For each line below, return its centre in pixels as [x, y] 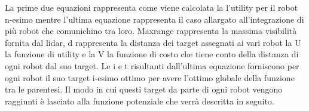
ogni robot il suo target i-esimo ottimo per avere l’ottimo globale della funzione [150, 77]
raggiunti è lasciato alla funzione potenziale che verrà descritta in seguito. [140, 101]
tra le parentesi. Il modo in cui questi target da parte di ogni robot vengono [144, 89]
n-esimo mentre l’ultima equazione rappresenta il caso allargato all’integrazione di [154, 19]
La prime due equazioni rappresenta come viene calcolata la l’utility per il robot [152, 7]
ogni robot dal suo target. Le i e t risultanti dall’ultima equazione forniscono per [152, 65]
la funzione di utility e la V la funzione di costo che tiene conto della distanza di [152, 54]
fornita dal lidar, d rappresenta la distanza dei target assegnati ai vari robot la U [153, 42]
